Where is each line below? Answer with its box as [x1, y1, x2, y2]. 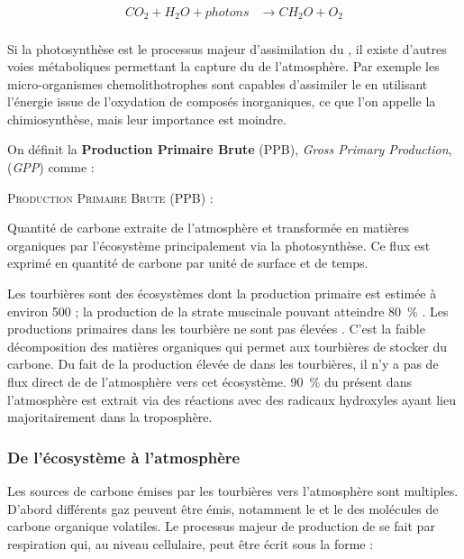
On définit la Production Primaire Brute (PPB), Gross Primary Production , [7, 140, 452, 159]
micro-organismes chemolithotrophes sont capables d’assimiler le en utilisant [7, 74, 428, 93]
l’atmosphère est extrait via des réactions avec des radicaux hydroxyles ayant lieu [7, 389, 457, 408]
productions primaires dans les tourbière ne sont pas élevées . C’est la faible [7, 319, 425, 338]
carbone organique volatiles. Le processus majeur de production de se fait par [7, 517, 435, 536]
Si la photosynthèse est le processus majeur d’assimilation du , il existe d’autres [7, 39, 447, 58]
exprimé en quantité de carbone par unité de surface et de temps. [7, 253, 368, 272]
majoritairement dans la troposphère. [7, 408, 213, 426]
